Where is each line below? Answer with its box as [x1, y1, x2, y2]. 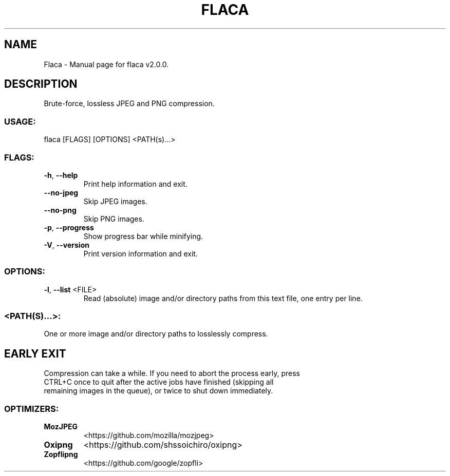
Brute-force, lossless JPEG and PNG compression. [44, 99, 215, 108]
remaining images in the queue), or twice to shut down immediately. [44, 386, 273, 395]
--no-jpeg [44, 188, 79, 197]
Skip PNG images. [83, 214, 144, 223]
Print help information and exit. [83, 179, 188, 188]
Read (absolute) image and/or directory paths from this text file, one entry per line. [83, 293, 363, 303]
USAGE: [4, 116, 36, 127]
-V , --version [44, 240, 89, 249]
